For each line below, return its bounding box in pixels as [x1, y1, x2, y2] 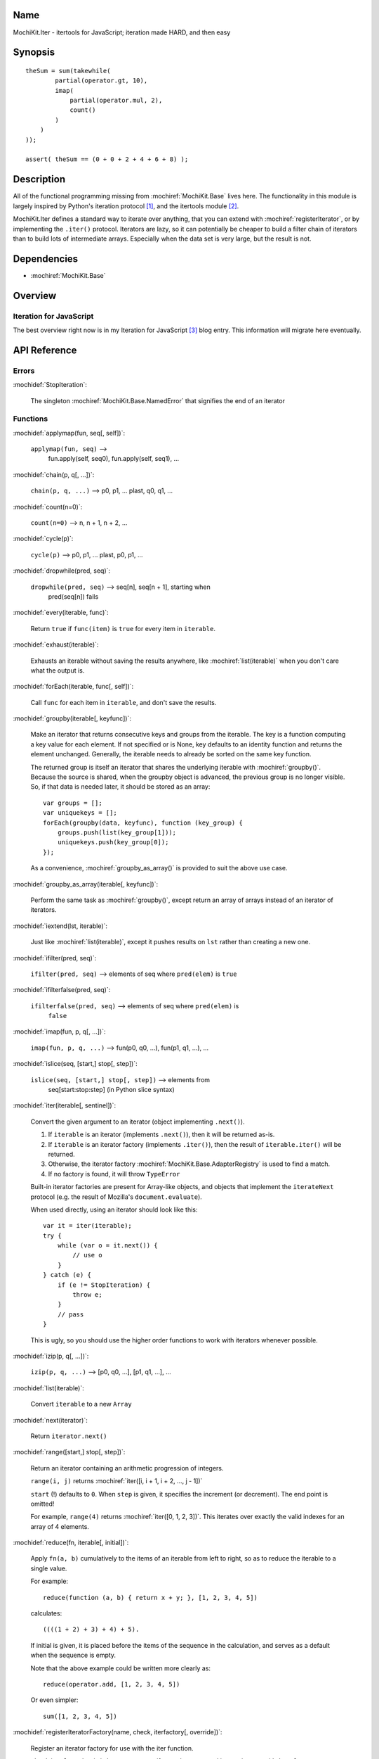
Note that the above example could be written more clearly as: [30, 1664, 211, 1672]
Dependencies [13, 253, 79, 265]
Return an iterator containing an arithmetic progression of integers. [30, 1463, 224, 1472]
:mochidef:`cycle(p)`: [13, 535, 74, 543]
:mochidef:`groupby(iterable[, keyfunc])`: [13, 714, 131, 723]
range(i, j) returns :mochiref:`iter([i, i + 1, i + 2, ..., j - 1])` [30, 1477, 203, 1485]
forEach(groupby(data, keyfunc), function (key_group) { [43, 818, 244, 827]
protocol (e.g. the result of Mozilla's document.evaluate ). [30, 1193, 203, 1201]
